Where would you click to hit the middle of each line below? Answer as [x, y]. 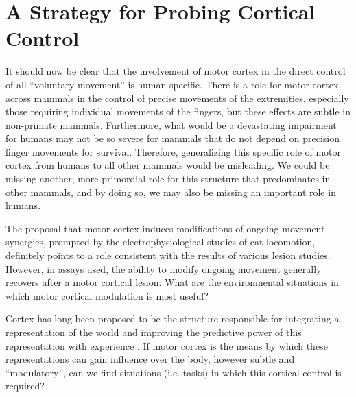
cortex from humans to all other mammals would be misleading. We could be [168, 165]
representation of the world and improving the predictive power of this [154, 332]
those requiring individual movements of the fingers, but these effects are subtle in [178, 111]
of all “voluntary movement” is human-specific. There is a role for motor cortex [172, 84]
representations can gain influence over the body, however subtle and [150, 359]
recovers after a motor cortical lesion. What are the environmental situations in [172, 282]
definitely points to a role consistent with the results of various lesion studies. [168, 255]
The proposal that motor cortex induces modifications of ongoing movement [165, 228]
